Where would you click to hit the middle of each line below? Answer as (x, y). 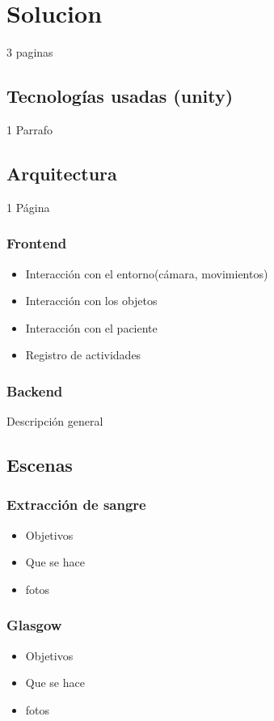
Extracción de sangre (76, 505)
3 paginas (30, 52)
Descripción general (55, 421)
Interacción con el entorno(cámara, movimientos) (147, 273)
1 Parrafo (30, 129)
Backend (35, 390)
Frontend (37, 243)
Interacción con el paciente (91, 327)
